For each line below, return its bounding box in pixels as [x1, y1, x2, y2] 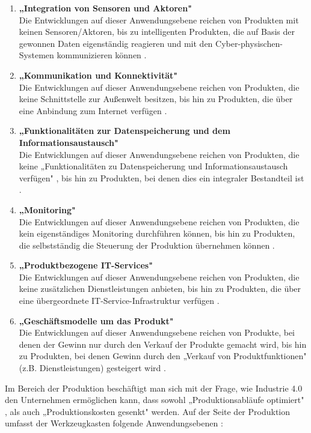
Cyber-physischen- [215, 37, 283, 49]
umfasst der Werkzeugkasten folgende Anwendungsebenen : [5, 417, 223, 429]
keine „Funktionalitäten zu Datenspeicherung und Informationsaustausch [19, 160, 288, 172]
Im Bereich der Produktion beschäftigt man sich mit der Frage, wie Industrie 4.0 [5, 381, 303, 394]
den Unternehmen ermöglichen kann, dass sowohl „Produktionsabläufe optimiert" [5, 393, 304, 406]
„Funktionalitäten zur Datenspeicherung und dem [19, 124, 230, 137]
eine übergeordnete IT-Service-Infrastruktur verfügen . [19, 294, 220, 307]
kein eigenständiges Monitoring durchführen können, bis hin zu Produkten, [19, 227, 295, 240]
